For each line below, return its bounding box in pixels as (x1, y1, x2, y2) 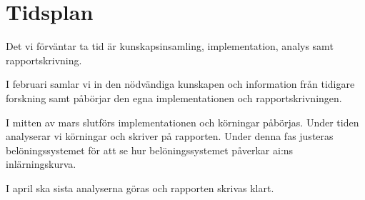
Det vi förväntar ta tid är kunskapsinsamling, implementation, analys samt (6, 39, 334, 54)
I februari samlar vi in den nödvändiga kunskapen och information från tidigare (6, 76, 355, 91)
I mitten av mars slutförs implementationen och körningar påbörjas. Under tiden (6, 114, 359, 129)
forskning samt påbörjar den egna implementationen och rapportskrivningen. (6, 90, 342, 105)
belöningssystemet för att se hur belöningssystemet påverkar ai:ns (6, 142, 294, 157)
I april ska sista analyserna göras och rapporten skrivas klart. (6, 180, 274, 195)
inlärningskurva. (6, 156, 76, 171)
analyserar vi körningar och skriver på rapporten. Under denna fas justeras (6, 129, 334, 144)
